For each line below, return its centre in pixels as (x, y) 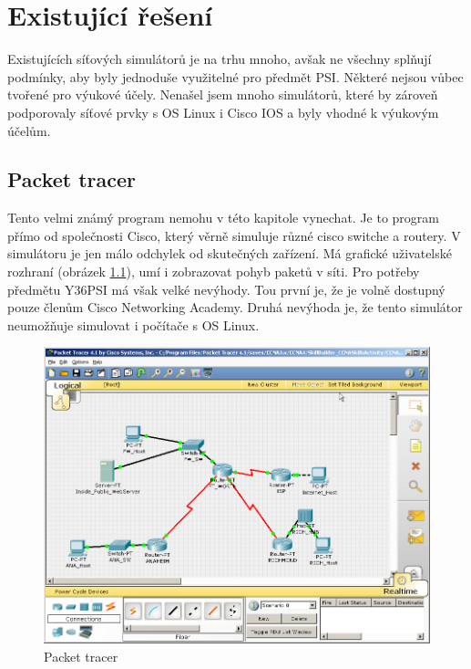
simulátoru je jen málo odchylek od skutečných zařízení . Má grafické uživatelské (230, 253)
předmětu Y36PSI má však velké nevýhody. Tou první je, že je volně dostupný (226, 289)
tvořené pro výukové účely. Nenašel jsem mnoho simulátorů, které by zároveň (223, 94)
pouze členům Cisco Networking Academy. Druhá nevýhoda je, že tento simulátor (235, 307)
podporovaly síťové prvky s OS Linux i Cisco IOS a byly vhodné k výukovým (223, 112)
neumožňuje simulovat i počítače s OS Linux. (133, 324)
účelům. (29, 130)
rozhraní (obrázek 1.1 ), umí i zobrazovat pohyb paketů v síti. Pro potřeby (214, 272)
